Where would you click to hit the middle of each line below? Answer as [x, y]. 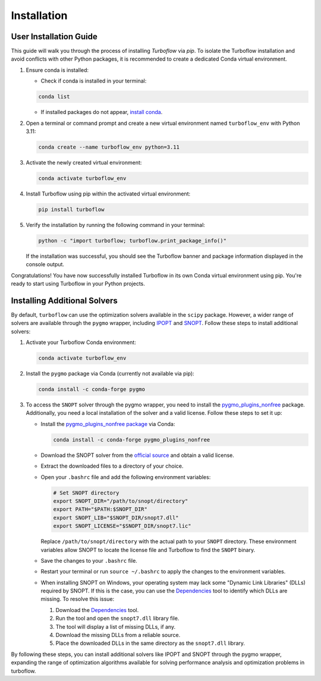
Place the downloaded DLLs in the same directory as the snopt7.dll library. [150, 643]
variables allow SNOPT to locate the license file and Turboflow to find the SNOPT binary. [148, 550]
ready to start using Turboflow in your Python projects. [78, 284]
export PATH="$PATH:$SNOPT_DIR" [100, 509]
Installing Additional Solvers [64, 300]
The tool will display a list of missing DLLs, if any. [115, 626]
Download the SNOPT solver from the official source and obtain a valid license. [138, 455]
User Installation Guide [54, 37]
